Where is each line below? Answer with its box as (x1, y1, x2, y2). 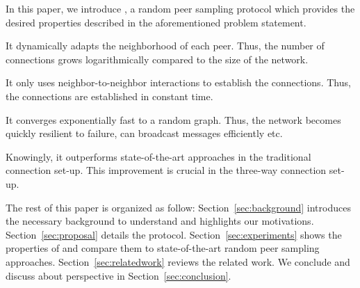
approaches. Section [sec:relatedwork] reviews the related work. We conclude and (6, 254, 350, 269)
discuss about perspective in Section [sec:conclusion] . (6, 268, 231, 282)
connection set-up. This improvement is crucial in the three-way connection (6, 163, 327, 177)
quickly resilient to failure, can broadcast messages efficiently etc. (6, 126, 283, 141)
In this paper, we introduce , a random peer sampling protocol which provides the (6, 1, 355, 15)
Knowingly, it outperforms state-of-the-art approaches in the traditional (6, 149, 311, 163)
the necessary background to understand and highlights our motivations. (6, 214, 314, 228)
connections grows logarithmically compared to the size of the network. (6, 51, 309, 66)
